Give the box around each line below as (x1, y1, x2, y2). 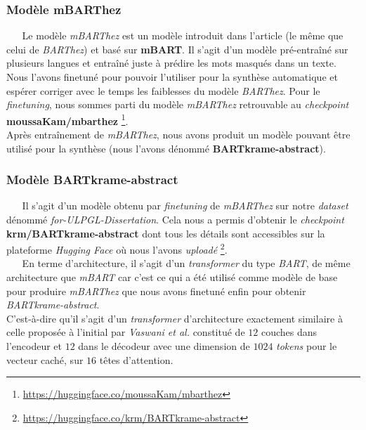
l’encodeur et (6, 339, 62, 353)
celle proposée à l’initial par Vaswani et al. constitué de (6, 325, 245, 339)
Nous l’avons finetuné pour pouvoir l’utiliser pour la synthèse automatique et (6, 70, 338, 84)
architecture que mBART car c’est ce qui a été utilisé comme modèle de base (6, 270, 338, 285)
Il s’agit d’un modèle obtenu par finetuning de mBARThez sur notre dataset (22, 198, 348, 213)
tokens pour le (276, 339, 337, 353)
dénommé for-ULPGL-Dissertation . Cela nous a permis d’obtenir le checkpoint (6, 212, 344, 227)
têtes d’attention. (99, 352, 174, 367)
